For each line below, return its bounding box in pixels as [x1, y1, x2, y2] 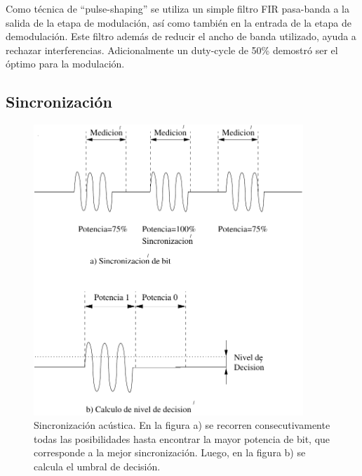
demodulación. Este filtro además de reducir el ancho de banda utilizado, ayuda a [6, 29, 356, 44]
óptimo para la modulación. [6, 56, 125, 71]
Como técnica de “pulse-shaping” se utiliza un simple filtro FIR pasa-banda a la [6, 1, 350, 15]
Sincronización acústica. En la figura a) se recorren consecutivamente [34, 418, 330, 432]
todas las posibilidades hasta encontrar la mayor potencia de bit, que [34, 431, 330, 446]
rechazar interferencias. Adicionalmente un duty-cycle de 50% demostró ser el [6, 42, 338, 57]
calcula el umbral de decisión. [34, 458, 161, 473]
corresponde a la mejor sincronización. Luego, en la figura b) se [34, 445, 306, 460]
